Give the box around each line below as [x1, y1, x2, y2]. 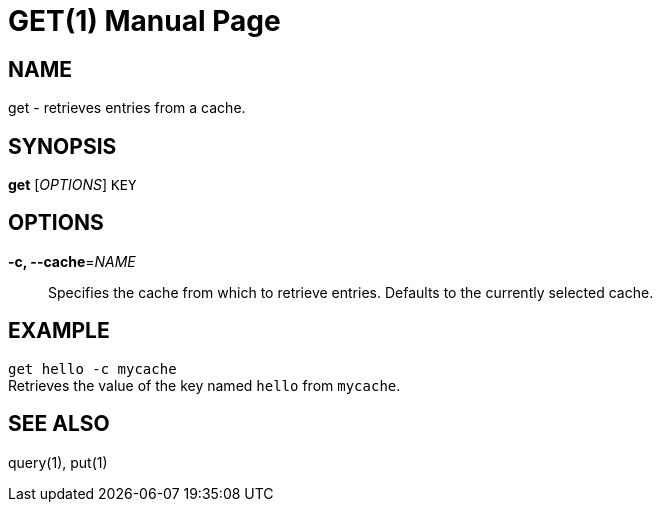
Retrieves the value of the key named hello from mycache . [8, 376, 401, 394]
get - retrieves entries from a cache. [8, 99, 246, 117]
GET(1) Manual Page [8, 4, 281, 38]
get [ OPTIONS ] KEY [8, 176, 137, 194]
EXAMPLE [8, 318, 110, 344]
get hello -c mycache [8, 360, 177, 377]
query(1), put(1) [8, 453, 108, 471]
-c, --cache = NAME [8, 252, 136, 270]
